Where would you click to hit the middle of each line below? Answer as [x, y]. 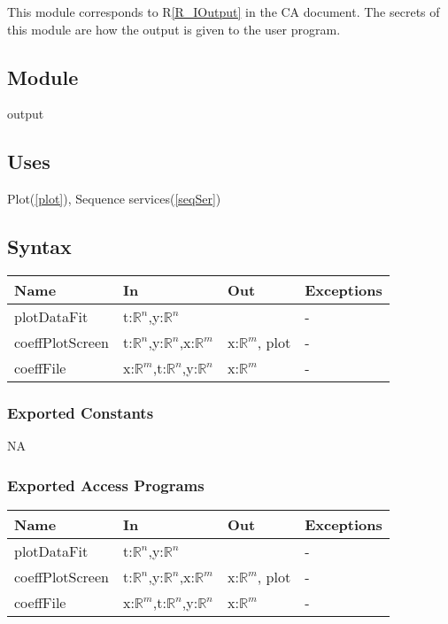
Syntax [39, 247]
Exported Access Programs [106, 485]
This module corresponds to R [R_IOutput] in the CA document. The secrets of [224, 12]
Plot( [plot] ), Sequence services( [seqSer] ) [114, 199]
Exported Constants [81, 412]
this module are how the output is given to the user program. [174, 29]
